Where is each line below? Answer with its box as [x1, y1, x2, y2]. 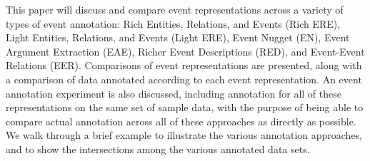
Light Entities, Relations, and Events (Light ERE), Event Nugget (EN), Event [6, 30, 350, 45]
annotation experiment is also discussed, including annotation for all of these [6, 85, 341, 100]
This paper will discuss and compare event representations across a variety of [6, 2, 344, 16]
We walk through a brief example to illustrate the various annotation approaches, [6, 128, 363, 142]
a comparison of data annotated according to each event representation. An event [6, 71, 362, 86]
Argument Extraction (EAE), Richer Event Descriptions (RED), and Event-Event [6, 43, 365, 58]
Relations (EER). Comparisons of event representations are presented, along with [6, 58, 362, 73]
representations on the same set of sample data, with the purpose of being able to [6, 100, 364, 115]
